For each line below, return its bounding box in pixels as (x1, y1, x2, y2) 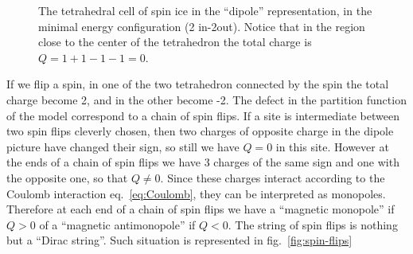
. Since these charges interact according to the (160, 169, 385, 186)
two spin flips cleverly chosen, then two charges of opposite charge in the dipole (6, 123, 394, 139)
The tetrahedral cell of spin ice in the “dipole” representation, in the (38, 2, 372, 18)
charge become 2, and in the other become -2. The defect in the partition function (6, 91, 407, 107)
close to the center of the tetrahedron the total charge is (38, 33, 312, 50)
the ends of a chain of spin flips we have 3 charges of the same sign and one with (6, 154, 399, 170)
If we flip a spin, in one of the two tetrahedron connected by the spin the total (6, 76, 389, 92)
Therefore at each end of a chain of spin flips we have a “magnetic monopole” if (6, 201, 395, 217)
